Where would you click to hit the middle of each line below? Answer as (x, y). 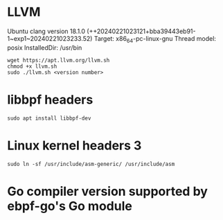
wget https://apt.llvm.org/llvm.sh (59, 60)
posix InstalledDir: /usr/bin (45, 47)
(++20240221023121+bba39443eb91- (141, 31)
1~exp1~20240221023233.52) (50, 38)
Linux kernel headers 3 (74, 145)
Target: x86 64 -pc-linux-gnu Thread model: (155, 39)
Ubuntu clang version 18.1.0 (46, 31)
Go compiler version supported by (107, 191)
